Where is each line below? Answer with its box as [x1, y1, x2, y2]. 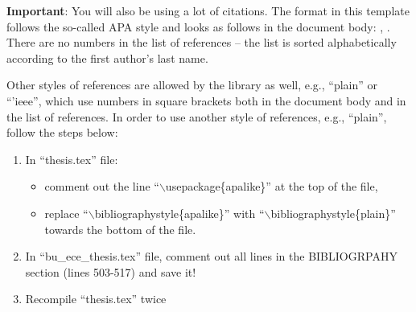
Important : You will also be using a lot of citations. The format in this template [6, 2, 410, 18]
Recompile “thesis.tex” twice [25, 290, 167, 307]
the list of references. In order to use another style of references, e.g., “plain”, [6, 108, 387, 125]
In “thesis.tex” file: [25, 150, 118, 167]
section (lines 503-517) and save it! [25, 263, 196, 280]
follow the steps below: [6, 124, 118, 141]
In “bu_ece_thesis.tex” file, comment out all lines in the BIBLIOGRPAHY [25, 248, 397, 265]
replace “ [44, 204, 89, 221]
